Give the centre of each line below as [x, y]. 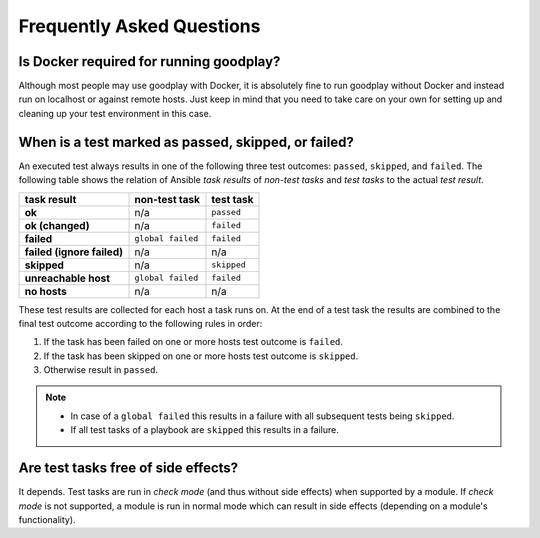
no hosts [45, 291]
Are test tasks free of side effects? [128, 468]
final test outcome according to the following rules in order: [140, 323]
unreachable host [67, 278]
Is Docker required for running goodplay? [149, 61]
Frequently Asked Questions [139, 26]
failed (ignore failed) [74, 252]
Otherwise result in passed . [101, 370]
